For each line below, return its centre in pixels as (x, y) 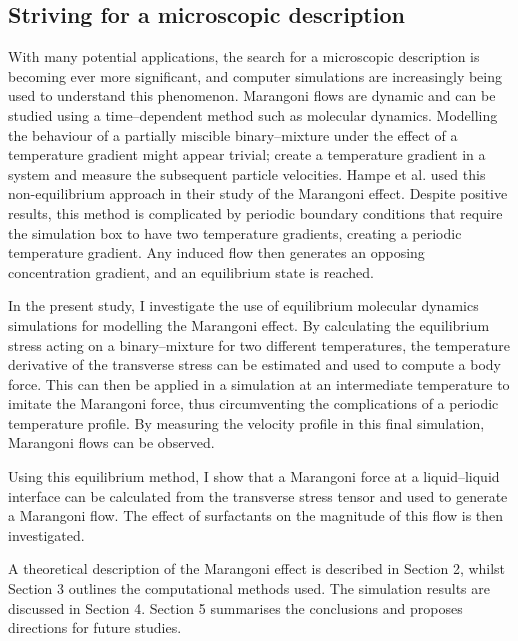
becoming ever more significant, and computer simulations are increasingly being (255, 75)
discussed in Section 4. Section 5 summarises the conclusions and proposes (235, 607)
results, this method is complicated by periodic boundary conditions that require (255, 212)
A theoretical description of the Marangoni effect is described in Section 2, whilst (257, 568)
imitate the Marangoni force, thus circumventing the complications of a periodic (253, 403)
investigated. (46, 534)
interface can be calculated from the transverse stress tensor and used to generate (258, 495)
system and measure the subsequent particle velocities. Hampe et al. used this (247, 173)
